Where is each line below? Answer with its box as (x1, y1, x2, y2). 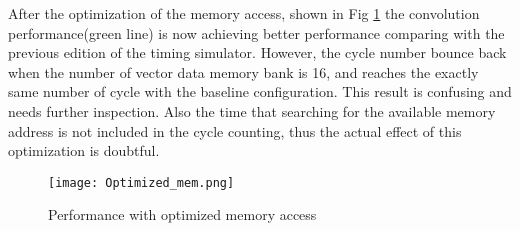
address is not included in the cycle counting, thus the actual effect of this (8, 120, 462, 141)
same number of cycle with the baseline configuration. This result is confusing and (8, 81, 512, 102)
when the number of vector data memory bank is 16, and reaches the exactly (8, 61, 479, 82)
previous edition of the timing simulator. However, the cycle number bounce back (8, 42, 507, 63)
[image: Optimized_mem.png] (48, 175, 235, 190)
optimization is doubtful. (8, 140, 160, 161)
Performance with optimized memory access (48, 204, 317, 225)
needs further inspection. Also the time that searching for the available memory (8, 100, 496, 121)
